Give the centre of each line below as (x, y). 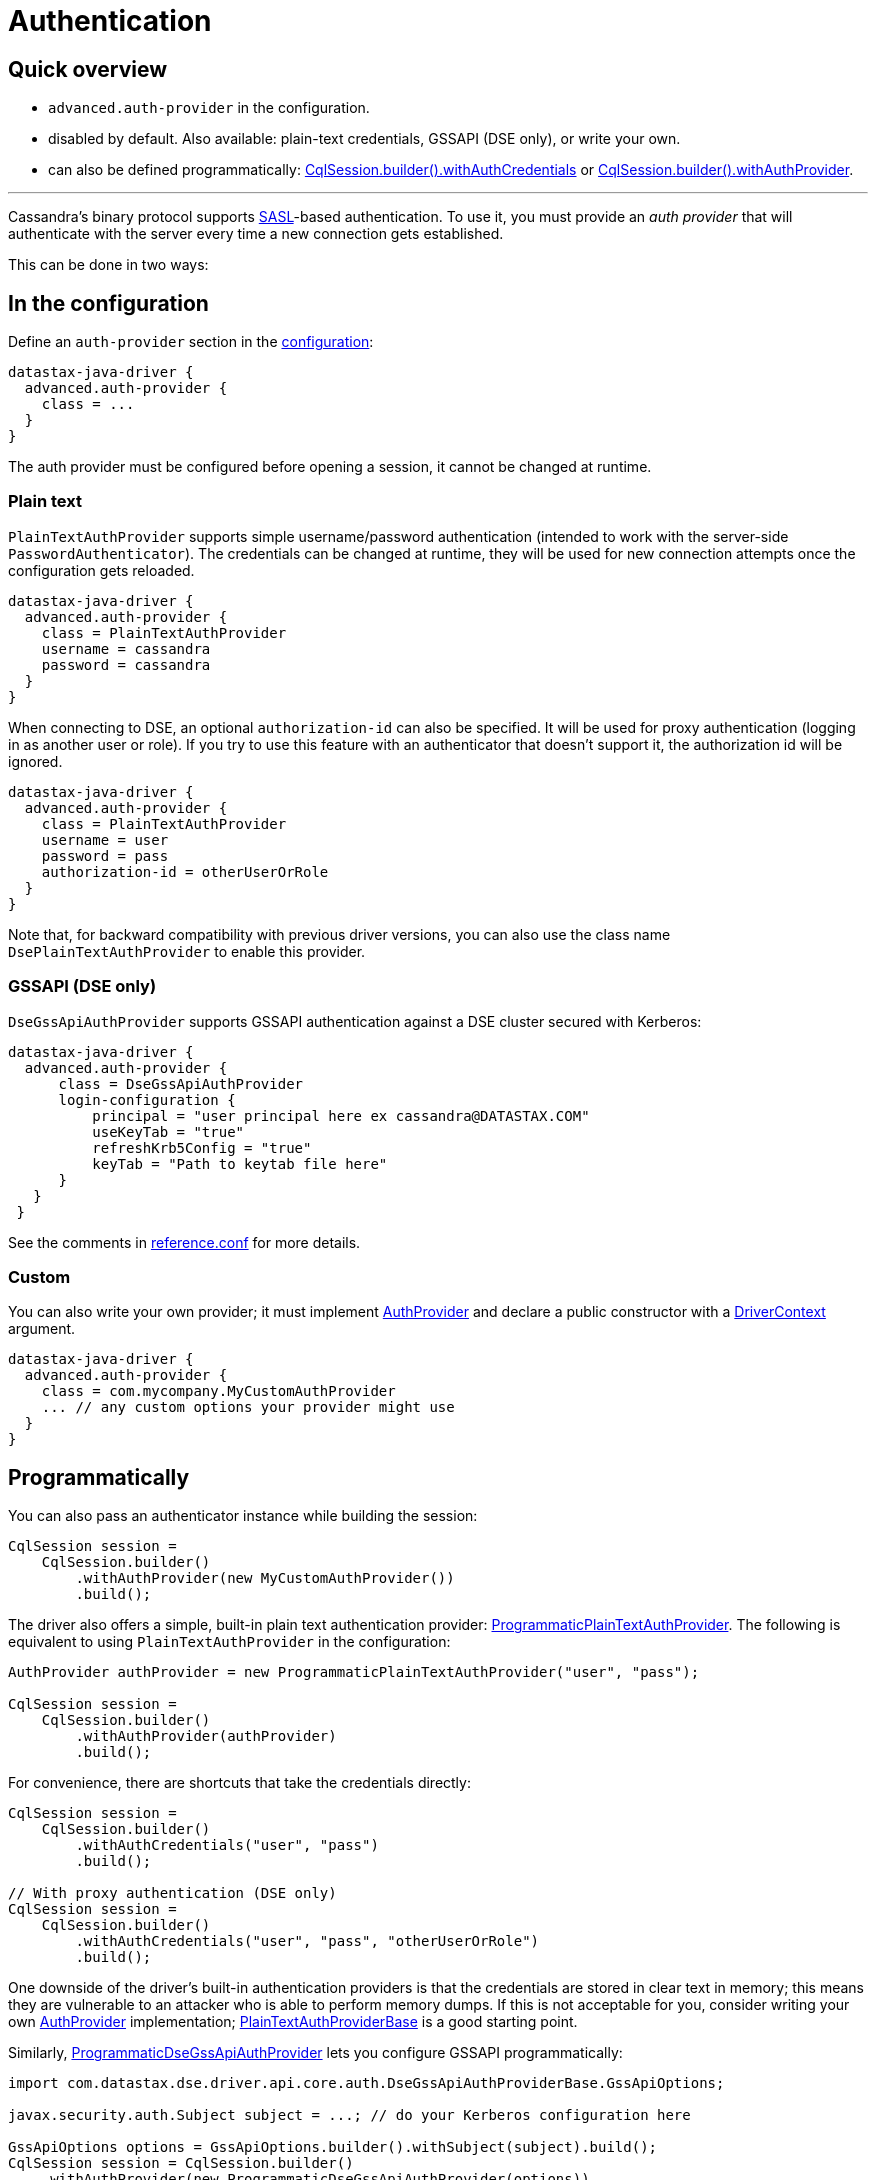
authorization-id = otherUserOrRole (185, 871)
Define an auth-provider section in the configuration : (191, 342)
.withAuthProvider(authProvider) (206, 1736)
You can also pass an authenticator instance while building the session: (243, 1516)
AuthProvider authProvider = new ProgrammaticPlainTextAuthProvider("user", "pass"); (354, 1672)
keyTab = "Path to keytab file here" (240, 1163)
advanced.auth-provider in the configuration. (209, 108)
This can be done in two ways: (108, 265)
